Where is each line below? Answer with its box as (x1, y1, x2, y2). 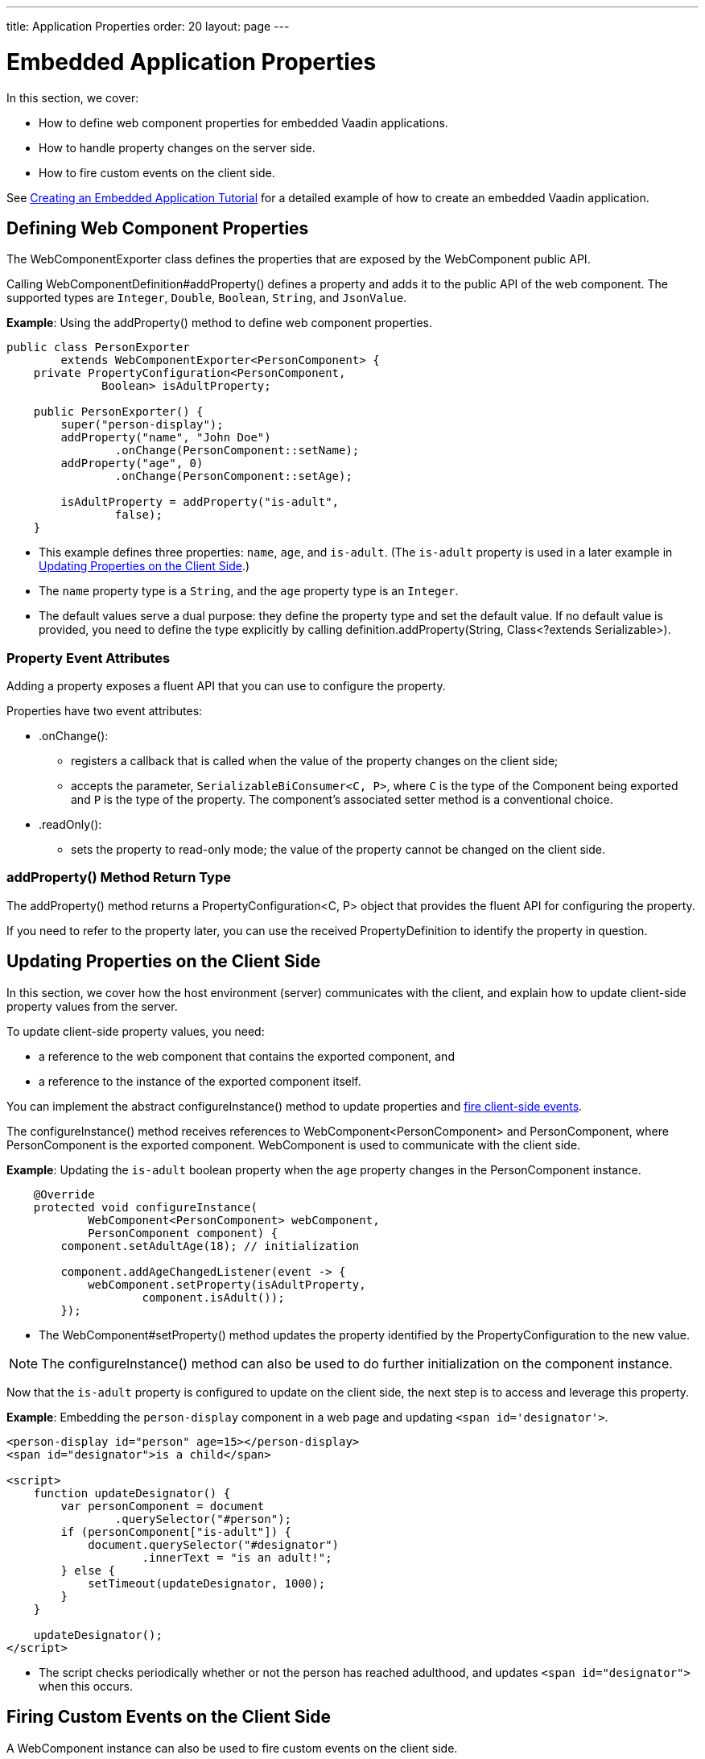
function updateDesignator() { (33, 1486, 231, 1500)
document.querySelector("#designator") (88, 1538, 340, 1551)
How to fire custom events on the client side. (39, 165, 275, 180)
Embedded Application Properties (6, 48, 377, 76)
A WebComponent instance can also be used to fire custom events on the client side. (6, 1740, 458, 1755)
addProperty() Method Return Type (6, 869, 231, 886)
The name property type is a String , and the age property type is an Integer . (39, 584, 459, 598)
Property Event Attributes (6, 649, 171, 666)
